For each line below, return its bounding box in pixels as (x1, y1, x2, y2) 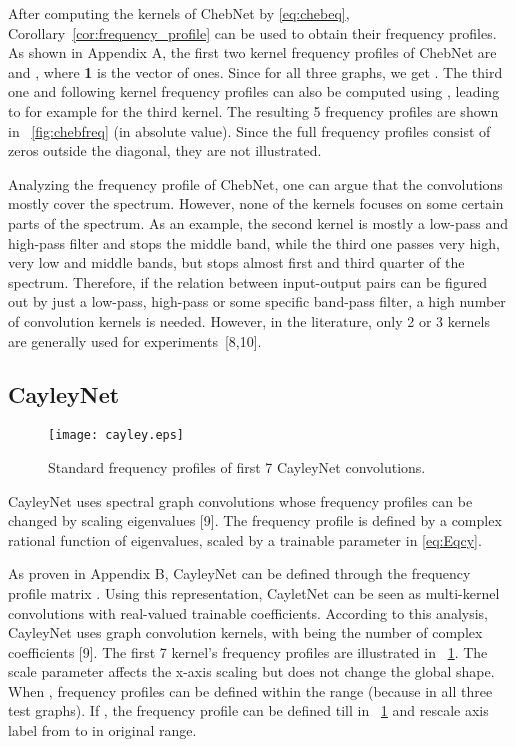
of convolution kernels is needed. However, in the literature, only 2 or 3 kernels (8, 310, 490, 331)
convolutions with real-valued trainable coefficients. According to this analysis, (8, 602, 489, 623)
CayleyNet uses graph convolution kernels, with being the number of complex (8, 622, 483, 643)
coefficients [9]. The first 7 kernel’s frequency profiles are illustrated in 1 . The (8, 641, 488, 662)
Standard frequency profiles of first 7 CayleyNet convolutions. (48, 456, 426, 477)
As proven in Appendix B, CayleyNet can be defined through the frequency (8, 563, 471, 584)
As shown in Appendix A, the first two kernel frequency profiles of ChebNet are (8, 42, 497, 63)
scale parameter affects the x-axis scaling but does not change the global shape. (8, 661, 495, 682)
